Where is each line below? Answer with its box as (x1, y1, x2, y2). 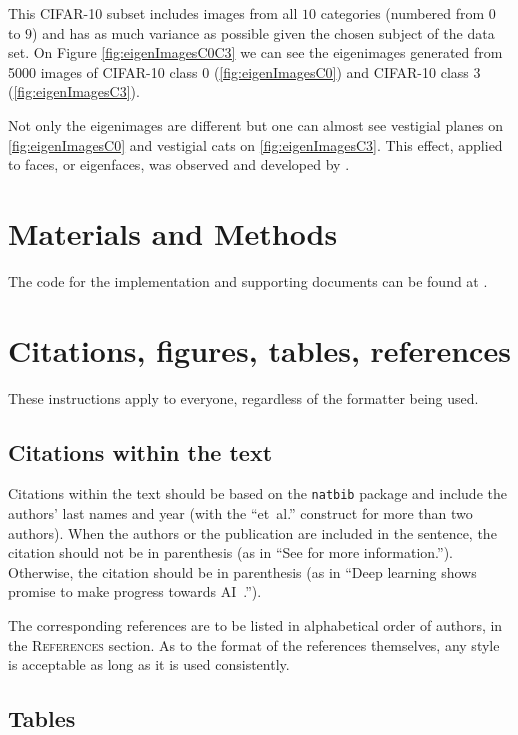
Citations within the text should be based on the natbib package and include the (8, 483, 507, 504)
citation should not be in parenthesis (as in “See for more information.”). (8, 542, 453, 563)
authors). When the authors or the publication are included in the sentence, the (8, 522, 497, 543)
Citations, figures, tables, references (8, 329, 511, 370)
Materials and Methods (8, 212, 338, 253)
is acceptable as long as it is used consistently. (8, 654, 290, 675)
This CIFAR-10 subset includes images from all (8, 3, 298, 23)
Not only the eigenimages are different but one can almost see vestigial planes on (8, 114, 504, 135)
